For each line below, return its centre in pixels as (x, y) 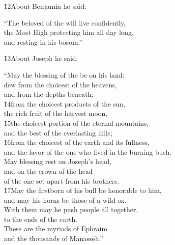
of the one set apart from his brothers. (62, 180)
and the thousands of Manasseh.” (54, 238)
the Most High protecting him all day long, (69, 32)
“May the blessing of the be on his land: (64, 74)
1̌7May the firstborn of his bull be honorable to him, (83, 190)
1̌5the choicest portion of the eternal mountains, (76, 122)
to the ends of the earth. (41, 219)
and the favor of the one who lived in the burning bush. (88, 151)
